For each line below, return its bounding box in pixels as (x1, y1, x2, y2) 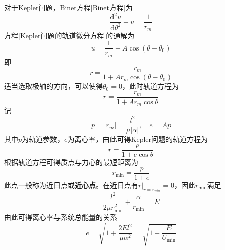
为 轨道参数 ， (22, 133, 65, 144)
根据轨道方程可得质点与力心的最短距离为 (4, 157, 138, 167)
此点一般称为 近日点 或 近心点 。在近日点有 (4, 179, 138, 190)
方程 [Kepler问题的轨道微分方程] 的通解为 (4, 30, 135, 40)
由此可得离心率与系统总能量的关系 (4, 212, 117, 222)
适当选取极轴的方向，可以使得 (4, 81, 103, 91)
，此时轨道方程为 (122, 81, 179, 91)
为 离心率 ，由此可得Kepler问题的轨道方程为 (67, 133, 208, 144)
